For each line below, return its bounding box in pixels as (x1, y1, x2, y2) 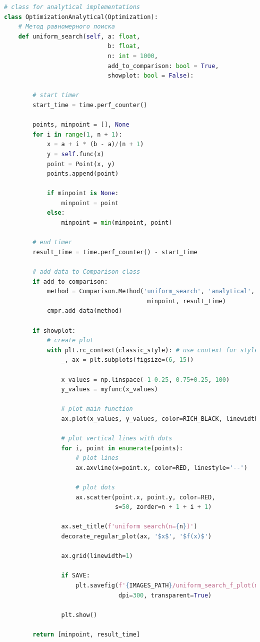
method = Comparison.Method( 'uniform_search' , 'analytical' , (46, 288, 255, 295)
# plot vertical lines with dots (61, 435, 172, 442)
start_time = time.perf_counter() (32, 101, 147, 109)
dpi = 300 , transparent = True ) (118, 591, 212, 599)
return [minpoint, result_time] (32, 631, 140, 638)
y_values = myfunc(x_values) (61, 386, 158, 393)
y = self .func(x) (46, 150, 104, 158)
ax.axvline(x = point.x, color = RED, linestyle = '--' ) (75, 464, 247, 471)
